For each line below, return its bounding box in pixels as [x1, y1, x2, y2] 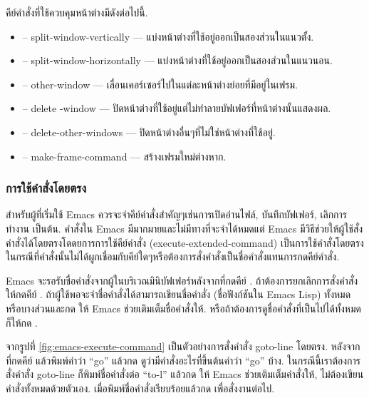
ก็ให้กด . [6, 315, 38, 330]
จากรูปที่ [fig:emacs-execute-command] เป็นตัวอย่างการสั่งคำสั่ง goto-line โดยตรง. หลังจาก [6, 339, 360, 354]
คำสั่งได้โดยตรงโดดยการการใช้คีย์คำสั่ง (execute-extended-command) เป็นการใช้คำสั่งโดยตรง [6, 235, 364, 250]
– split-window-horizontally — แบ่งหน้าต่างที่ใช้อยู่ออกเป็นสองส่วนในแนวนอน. [22, 53, 333, 68]
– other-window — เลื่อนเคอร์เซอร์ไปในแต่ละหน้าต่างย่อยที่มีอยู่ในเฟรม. [22, 76, 298, 91]
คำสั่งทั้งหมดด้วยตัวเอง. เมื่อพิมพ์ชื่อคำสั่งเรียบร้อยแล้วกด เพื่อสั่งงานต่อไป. [6, 380, 275, 395]
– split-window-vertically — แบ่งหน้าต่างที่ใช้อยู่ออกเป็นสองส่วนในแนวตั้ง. [22, 29, 314, 44]
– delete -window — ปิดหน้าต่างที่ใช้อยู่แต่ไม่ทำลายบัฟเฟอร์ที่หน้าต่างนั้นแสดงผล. [22, 101, 331, 116]
